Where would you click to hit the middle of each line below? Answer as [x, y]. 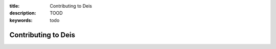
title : [15, 6]
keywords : [21, 20]
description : [23, 13]
